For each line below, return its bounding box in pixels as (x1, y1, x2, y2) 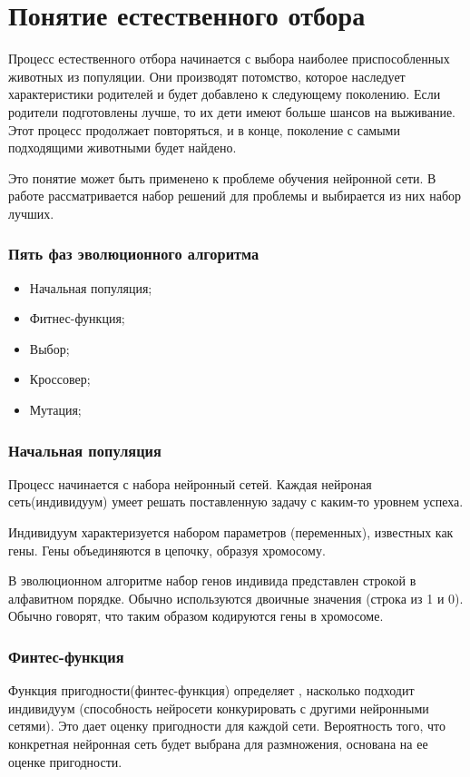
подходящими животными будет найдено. (8, 138, 237, 157)
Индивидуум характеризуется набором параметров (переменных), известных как (8, 523, 454, 542)
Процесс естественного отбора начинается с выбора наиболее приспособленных (8, 49, 450, 68)
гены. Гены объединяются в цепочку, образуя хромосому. (8, 540, 326, 559)
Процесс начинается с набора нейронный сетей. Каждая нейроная (8, 474, 372, 493)
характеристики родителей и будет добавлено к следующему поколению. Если (8, 84, 441, 103)
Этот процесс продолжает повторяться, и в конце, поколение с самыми (8, 120, 400, 139)
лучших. (8, 203, 54, 222)
